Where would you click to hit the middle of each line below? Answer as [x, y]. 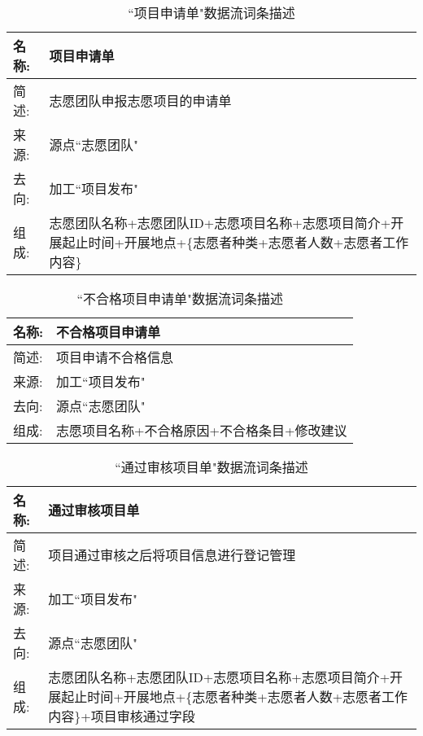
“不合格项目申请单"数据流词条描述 [180, 298]
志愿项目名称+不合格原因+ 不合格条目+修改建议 [202, 430]
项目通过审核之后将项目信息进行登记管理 [172, 555]
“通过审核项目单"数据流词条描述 [211, 467]
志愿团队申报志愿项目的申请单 [140, 101]
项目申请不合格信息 [115, 357]
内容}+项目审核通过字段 [122, 716]
